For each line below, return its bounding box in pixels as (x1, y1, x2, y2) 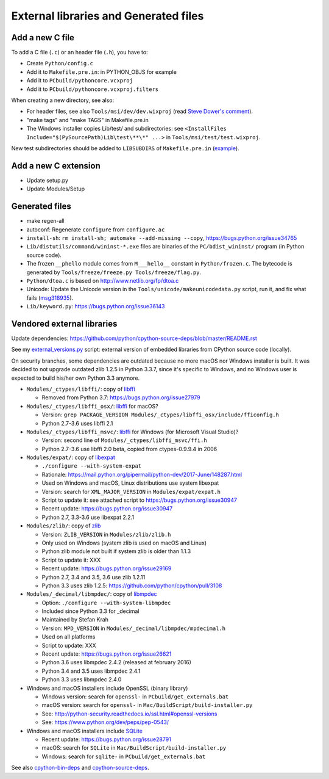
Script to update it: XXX (41, 556, 101, 563)
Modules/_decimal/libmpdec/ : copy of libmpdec (26, 590, 158, 598)
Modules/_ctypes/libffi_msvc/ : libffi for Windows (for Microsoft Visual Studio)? (26, 428, 239, 435)
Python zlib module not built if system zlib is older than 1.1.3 (41, 548, 191, 555)
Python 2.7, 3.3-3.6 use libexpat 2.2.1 (41, 513, 134, 521)
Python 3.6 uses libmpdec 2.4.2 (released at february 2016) (41, 659, 192, 666)
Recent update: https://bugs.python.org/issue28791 (41, 736, 172, 743)
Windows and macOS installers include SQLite (26, 727, 143, 734)
